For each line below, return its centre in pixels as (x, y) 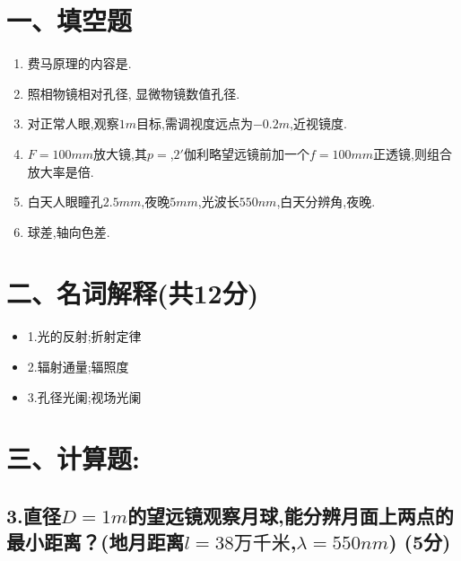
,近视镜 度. (318, 123)
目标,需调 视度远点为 (195, 123)
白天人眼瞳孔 (65, 202)
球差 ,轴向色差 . (69, 231)
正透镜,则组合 (413, 153)
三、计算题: (73, 458)
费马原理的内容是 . (79, 63)
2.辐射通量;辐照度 (78, 366)
